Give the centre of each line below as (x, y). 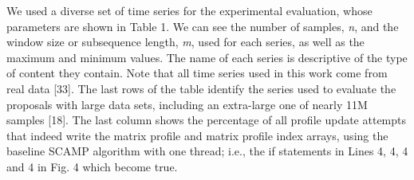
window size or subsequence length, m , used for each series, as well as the (185, 42)
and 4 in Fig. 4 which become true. (92, 166)
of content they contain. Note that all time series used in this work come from (197, 73)
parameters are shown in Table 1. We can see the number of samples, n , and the (203, 26)
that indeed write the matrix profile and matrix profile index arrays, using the (197, 135)
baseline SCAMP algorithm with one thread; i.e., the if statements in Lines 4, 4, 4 (207, 151)
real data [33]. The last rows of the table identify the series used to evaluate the (201, 88)
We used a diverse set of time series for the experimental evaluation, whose (189, 10)
